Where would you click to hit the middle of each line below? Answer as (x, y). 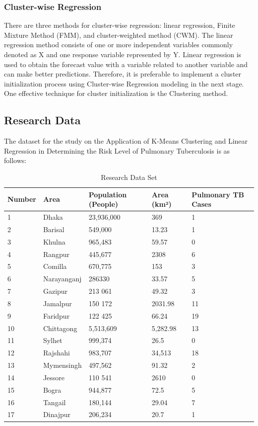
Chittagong (60, 328)
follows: (15, 160)
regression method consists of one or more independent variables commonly (119, 44)
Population (108, 194)
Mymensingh (62, 365)
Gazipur (55, 291)
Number (22, 199)
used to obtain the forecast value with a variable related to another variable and (126, 64)
